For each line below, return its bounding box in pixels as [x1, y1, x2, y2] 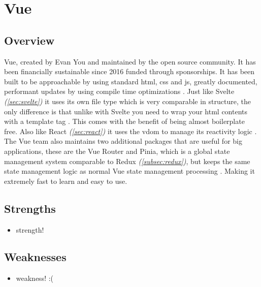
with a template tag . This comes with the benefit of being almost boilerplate [4, 116, 245, 126]
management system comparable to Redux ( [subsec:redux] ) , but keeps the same [4, 155, 250, 166]
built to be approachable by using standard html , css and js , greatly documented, [4, 76, 257, 86]
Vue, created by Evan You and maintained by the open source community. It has [4, 56, 256, 67]
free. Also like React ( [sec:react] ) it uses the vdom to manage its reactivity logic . [4, 125, 257, 136]
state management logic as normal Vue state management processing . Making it [4, 166, 255, 176]
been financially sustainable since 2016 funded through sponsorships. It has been [4, 66, 255, 77]
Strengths [4, 200, 56, 216]
